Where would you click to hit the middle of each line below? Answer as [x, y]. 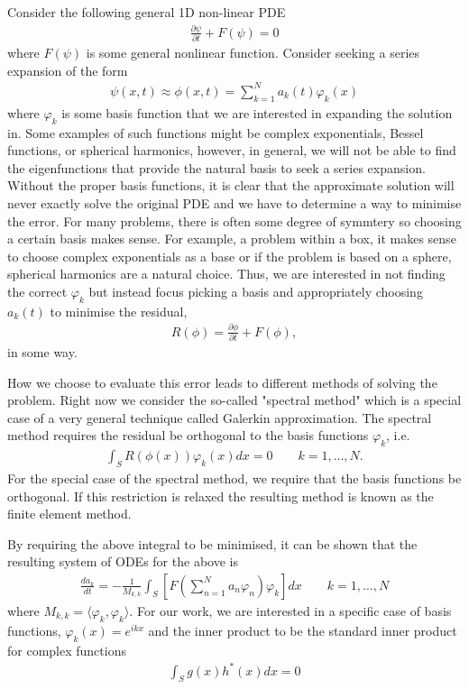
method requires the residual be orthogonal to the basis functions [188, 435]
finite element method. [69, 514]
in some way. [42, 351]
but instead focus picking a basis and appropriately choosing [256, 291]
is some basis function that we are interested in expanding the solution [257, 112]
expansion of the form [68, 70]
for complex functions [67, 650]
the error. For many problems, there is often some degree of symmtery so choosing [234, 220]
